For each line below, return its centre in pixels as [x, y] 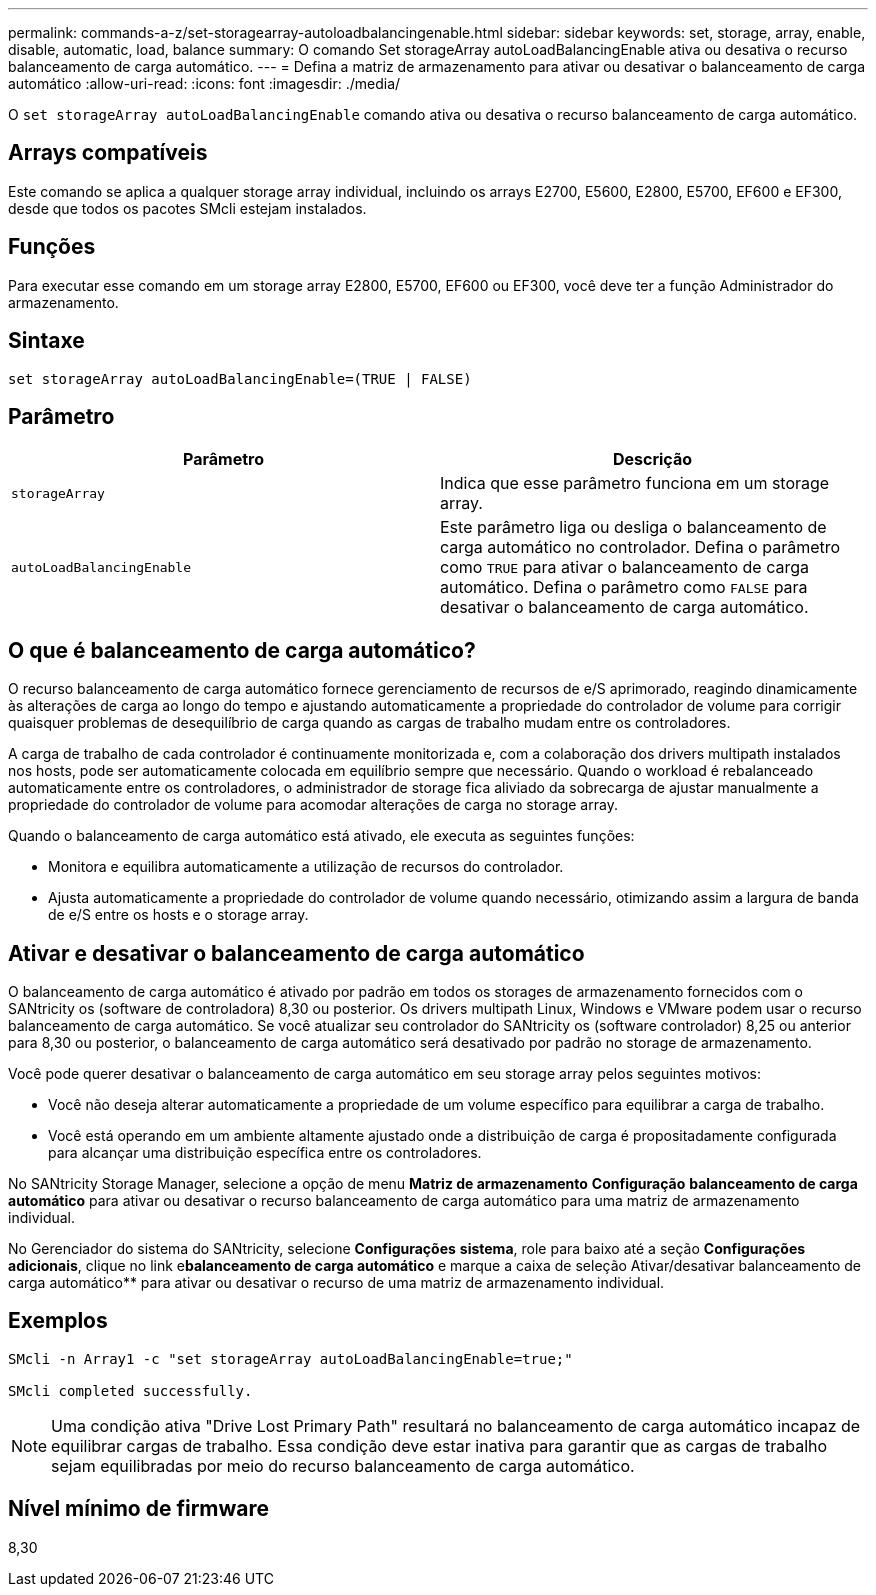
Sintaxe [46, 341]
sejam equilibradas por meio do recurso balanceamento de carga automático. [343, 1465]
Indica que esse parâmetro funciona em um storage [635, 483]
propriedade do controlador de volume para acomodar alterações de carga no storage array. [313, 805]
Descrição [652, 459]
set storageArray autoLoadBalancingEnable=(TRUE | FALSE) [240, 378]
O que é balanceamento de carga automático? [242, 650]
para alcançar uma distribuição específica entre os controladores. [265, 1153]
